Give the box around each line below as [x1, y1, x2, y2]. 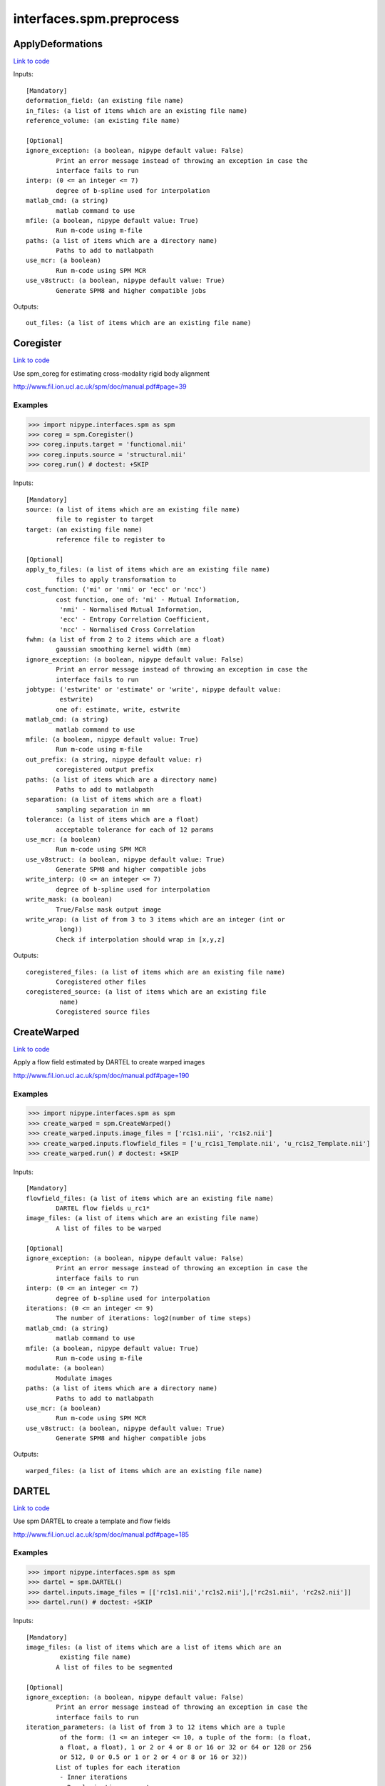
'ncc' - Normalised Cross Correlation [59, 625, 195, 634]
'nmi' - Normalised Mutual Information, [59, 605, 203, 614]
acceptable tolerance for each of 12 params [56, 825, 214, 834]
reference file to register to [56, 536, 165, 544]
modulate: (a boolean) [26, 1365, 106, 1372]
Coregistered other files [56, 977, 146, 986]
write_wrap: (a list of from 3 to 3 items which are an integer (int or [26, 915, 285, 924]
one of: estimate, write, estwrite [56, 705, 180, 714]
